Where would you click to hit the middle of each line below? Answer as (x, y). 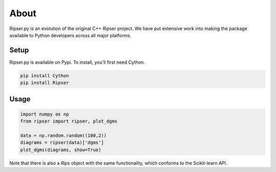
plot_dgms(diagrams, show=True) (61, 150)
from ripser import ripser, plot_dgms (69, 121)
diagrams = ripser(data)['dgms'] (62, 143)
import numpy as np (44, 114)
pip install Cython (44, 76)
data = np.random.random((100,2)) (63, 135)
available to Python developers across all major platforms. (70, 35)
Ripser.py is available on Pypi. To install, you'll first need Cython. (77, 62)
